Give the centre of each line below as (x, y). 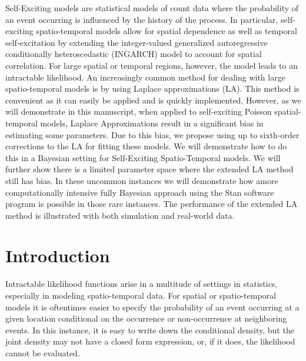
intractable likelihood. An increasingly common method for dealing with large (145, 77)
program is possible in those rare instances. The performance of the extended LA (152, 204)
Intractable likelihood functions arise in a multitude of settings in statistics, (142, 284)
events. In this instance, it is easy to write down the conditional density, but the (150, 330)
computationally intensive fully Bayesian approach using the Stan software (140, 192)
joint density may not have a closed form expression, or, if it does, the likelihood (150, 341)
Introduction (58, 255)
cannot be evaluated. (43, 352)
